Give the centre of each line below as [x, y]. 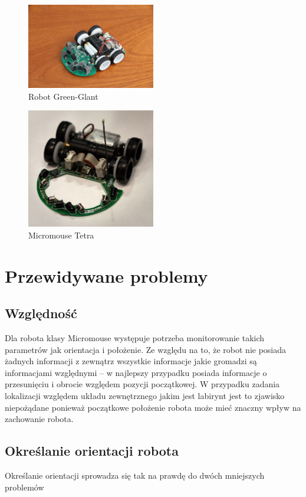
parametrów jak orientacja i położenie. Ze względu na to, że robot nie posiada [146, 349]
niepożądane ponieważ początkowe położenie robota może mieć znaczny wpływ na [153, 407]
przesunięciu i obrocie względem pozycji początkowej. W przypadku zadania [142, 384]
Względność [41, 313]
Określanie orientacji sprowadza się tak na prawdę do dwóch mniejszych [135, 475]
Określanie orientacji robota [92, 451]
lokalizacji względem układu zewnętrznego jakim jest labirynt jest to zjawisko [145, 396]
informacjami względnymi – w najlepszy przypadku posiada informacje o [136, 372]
